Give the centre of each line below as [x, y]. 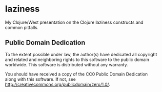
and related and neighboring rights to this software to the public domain [77, 60]
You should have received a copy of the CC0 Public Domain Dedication [76, 74]
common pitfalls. [22, 27]
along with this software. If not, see [40, 79]
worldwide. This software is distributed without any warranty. [67, 64]
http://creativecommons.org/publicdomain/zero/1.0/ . [58, 84]
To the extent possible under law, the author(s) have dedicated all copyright [81, 54]
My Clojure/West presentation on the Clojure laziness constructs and [74, 22]
